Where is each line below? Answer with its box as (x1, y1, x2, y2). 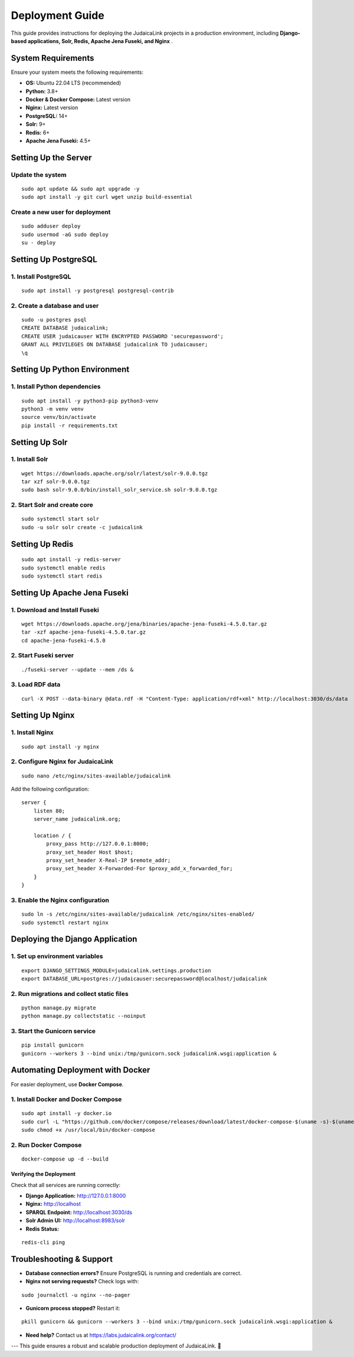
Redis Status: (25, 1225, 59, 1233)
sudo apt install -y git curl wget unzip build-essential (21, 194, 193, 201)
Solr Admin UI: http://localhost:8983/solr (25, 1217, 126, 1224)
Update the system (11, 171, 67, 179)
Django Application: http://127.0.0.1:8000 (25, 1192, 126, 1199)
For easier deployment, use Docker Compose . (11, 1080, 124, 1088)
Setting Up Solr (11, 437, 68, 447)
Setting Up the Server (11, 152, 92, 162)
